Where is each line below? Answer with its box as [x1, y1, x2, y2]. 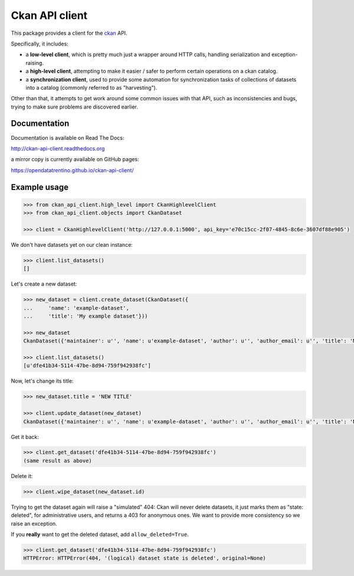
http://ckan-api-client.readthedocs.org [11, 145, 105, 152]
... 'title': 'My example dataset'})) [23, 313, 148, 320]
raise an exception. [11, 520, 57, 527]
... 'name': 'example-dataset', [23, 305, 130, 311]
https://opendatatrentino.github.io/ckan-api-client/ [11, 166, 134, 174]
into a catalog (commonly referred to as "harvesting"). [25, 84, 158, 91]
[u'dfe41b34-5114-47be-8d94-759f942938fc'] [23, 362, 152, 369]
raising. [25, 59, 44, 66]
